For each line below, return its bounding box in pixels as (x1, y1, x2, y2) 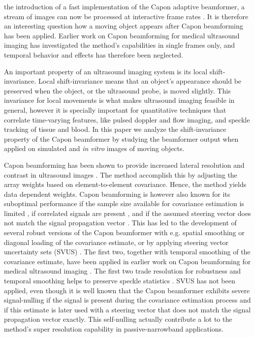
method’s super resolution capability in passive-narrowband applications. (4, 324, 223, 334)
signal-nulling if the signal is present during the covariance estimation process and (4, 295, 251, 305)
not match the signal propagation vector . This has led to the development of (4, 217, 237, 228)
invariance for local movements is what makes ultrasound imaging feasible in (4, 95, 235, 105)
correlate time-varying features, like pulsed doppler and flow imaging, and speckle (4, 114, 250, 124)
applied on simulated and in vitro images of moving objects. (4, 143, 185, 153)
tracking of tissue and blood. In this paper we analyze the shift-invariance (4, 124, 226, 134)
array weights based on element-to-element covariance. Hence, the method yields (4, 179, 247, 189)
